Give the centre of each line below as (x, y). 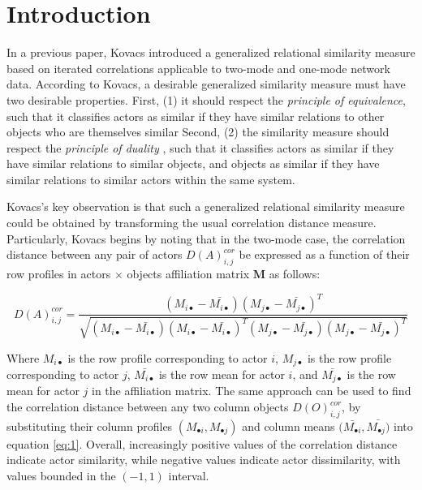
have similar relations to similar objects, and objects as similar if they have (193, 163)
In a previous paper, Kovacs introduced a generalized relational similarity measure (211, 52)
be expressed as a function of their (324, 254)
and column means (289, 426)
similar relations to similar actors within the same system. (151, 179)
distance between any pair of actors (95, 254)
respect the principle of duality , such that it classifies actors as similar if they (200, 147)
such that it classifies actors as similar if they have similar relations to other (196, 116)
